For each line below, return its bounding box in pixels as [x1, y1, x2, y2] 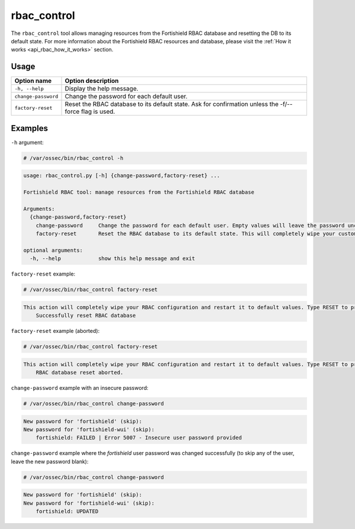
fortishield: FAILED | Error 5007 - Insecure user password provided [35, 434, 242, 441]
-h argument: [11, 139, 44, 146]
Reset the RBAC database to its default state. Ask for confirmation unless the [64, 100, 279, 108]
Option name [14, 77, 52, 85]
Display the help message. [64, 85, 138, 93]
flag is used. [80, 107, 115, 116]
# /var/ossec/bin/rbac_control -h [23, 155, 124, 161]
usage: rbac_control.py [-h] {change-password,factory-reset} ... [23, 172, 220, 179]
